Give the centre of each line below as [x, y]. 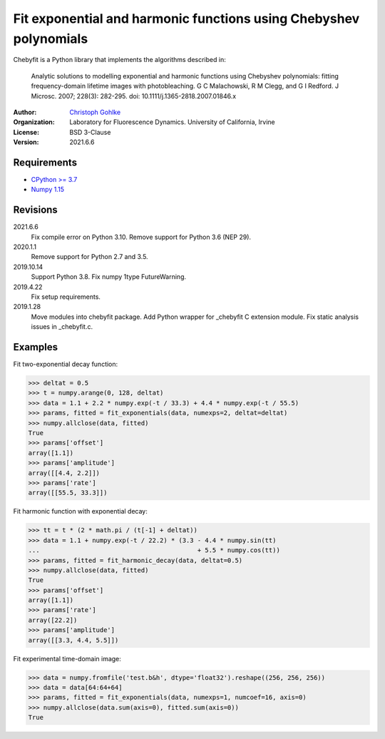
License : [26, 132]
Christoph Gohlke [95, 112]
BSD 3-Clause [90, 132]
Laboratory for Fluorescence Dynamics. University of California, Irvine [172, 122]
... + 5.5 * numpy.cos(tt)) [154, 550]
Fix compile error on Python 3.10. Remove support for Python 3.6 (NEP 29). [141, 237]
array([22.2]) [53, 620]
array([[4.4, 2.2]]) [64, 473]
